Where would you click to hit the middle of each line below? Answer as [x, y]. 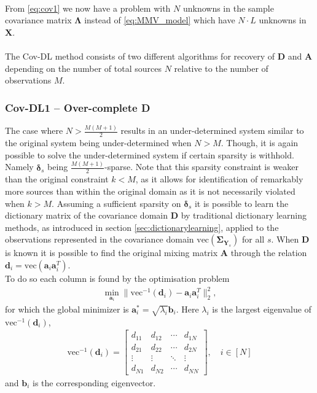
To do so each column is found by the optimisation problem [117, 278]
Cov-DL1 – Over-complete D [78, 107]
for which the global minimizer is [67, 309]
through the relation [269, 253]
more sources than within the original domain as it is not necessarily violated [150, 191]
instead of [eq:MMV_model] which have [160, 20]
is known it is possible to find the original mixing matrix [112, 253]
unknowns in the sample [228, 8]
